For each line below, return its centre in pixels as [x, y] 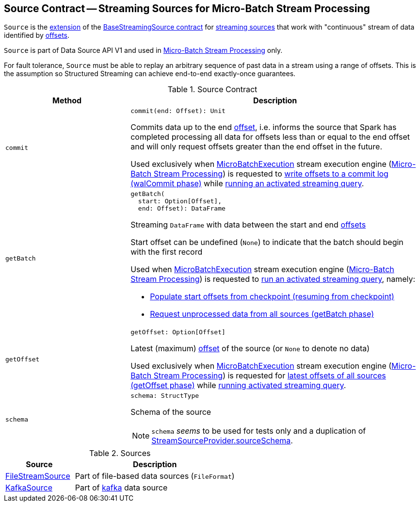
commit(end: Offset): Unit [178, 111]
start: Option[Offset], [180, 201]
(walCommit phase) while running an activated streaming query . [247, 184]
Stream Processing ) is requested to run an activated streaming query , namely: [273, 279]
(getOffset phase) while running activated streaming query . [238, 385]
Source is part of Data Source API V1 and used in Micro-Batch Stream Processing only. [143, 50]
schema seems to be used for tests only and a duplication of [259, 431]
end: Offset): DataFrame [182, 209]
